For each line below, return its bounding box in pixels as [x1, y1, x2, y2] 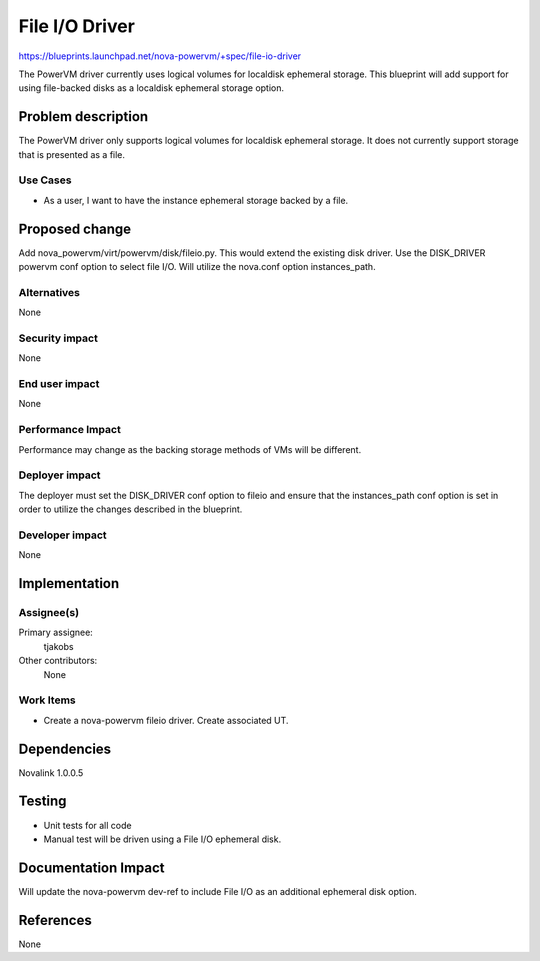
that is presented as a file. [18, 148, 125, 160]
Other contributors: [18, 655, 98, 667]
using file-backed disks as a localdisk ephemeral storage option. [18, 82, 285, 94]
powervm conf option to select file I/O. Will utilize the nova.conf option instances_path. [18, 261, 376, 273]
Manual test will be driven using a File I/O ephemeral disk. [43, 833, 282, 845]
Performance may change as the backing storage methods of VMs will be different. [18, 443, 362, 455]
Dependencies [18, 740, 112, 757]
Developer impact [18, 528, 107, 542]
